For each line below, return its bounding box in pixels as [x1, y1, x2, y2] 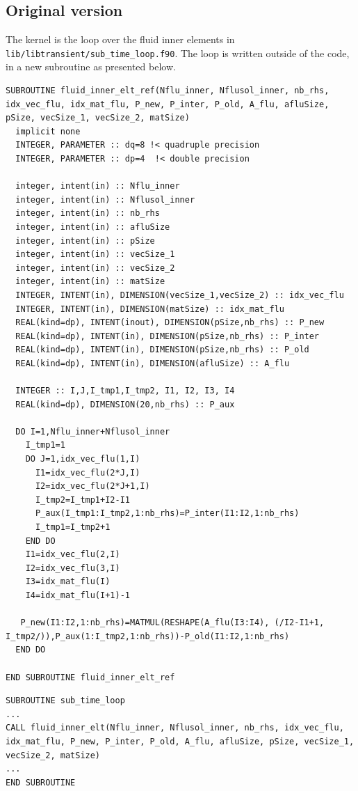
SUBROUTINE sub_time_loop [6, 696, 125, 706]
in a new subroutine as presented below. [6, 59, 176, 74]
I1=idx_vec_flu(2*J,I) [35, 467, 140, 478]
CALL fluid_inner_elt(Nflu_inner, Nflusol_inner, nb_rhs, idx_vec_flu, [6, 723, 344, 733]
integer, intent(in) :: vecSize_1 [15, 249, 175, 260]
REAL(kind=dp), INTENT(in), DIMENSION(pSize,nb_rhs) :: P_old [15, 345, 309, 355]
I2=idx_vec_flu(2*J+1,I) [35, 481, 150, 492]
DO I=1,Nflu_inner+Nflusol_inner [15, 426, 170, 437]
